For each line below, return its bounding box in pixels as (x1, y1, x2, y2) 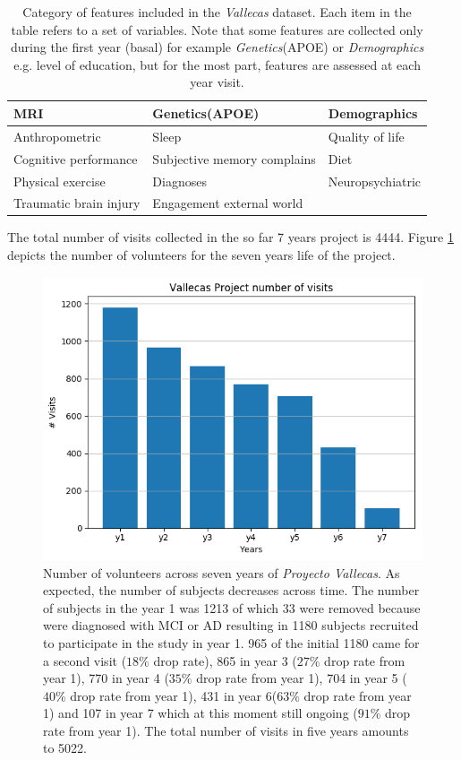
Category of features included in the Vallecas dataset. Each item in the (22, 3, 412, 21)
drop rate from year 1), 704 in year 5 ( (196, 669, 407, 687)
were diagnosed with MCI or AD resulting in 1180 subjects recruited (43, 616, 419, 635)
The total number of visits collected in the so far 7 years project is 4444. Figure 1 (7, 228, 454, 246)
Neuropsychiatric (328, 171, 422, 190)
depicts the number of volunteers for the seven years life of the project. (7, 246, 396, 264)
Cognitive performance (13, 149, 138, 168)
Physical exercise (13, 171, 106, 190)
